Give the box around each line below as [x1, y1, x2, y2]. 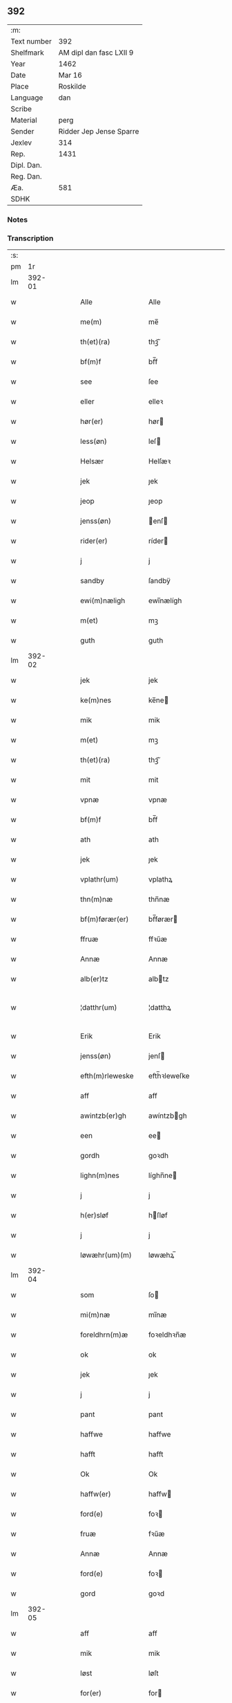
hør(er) [80, 417, 104, 427]
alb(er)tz [80, 974, 108, 984]
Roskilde [58, 81, 86, 91]
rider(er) [80, 536, 108, 546]
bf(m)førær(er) [80, 914, 129, 924]
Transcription [7, 233, 54, 243]
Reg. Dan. [10, 171, 43, 181]
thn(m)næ [80, 895, 113, 904]
